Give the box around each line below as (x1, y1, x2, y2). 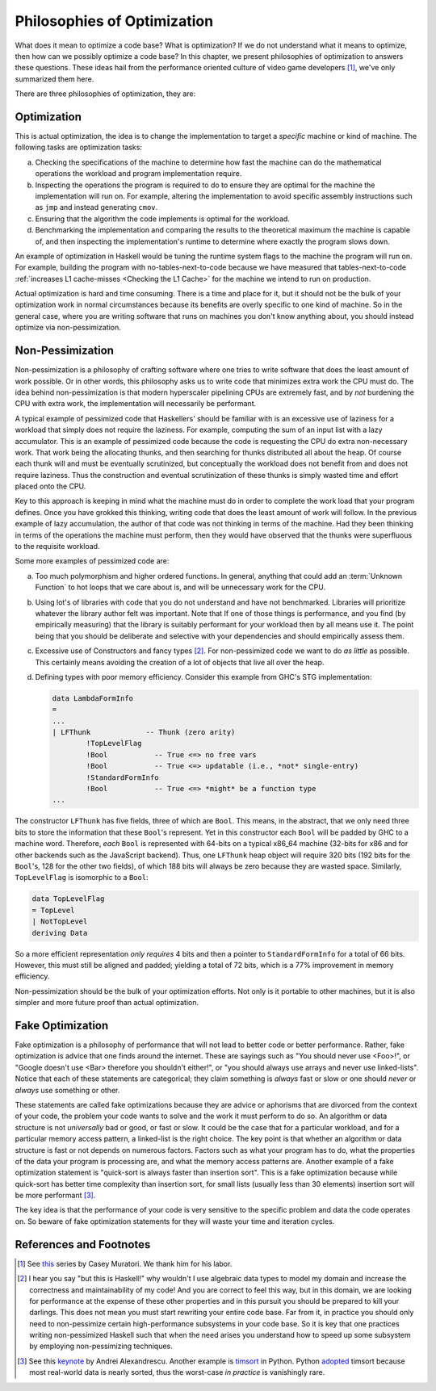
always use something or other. (15, 1085, 120, 1095)
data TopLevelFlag (31, 895, 105, 903)
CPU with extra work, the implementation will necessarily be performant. (15, 399, 257, 409)
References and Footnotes (15, 1238, 151, 1251)
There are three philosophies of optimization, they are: (15, 89, 196, 98)
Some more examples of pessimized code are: (15, 556, 170, 566)
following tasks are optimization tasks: (15, 142, 143, 153)
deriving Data (31, 928, 88, 937)
